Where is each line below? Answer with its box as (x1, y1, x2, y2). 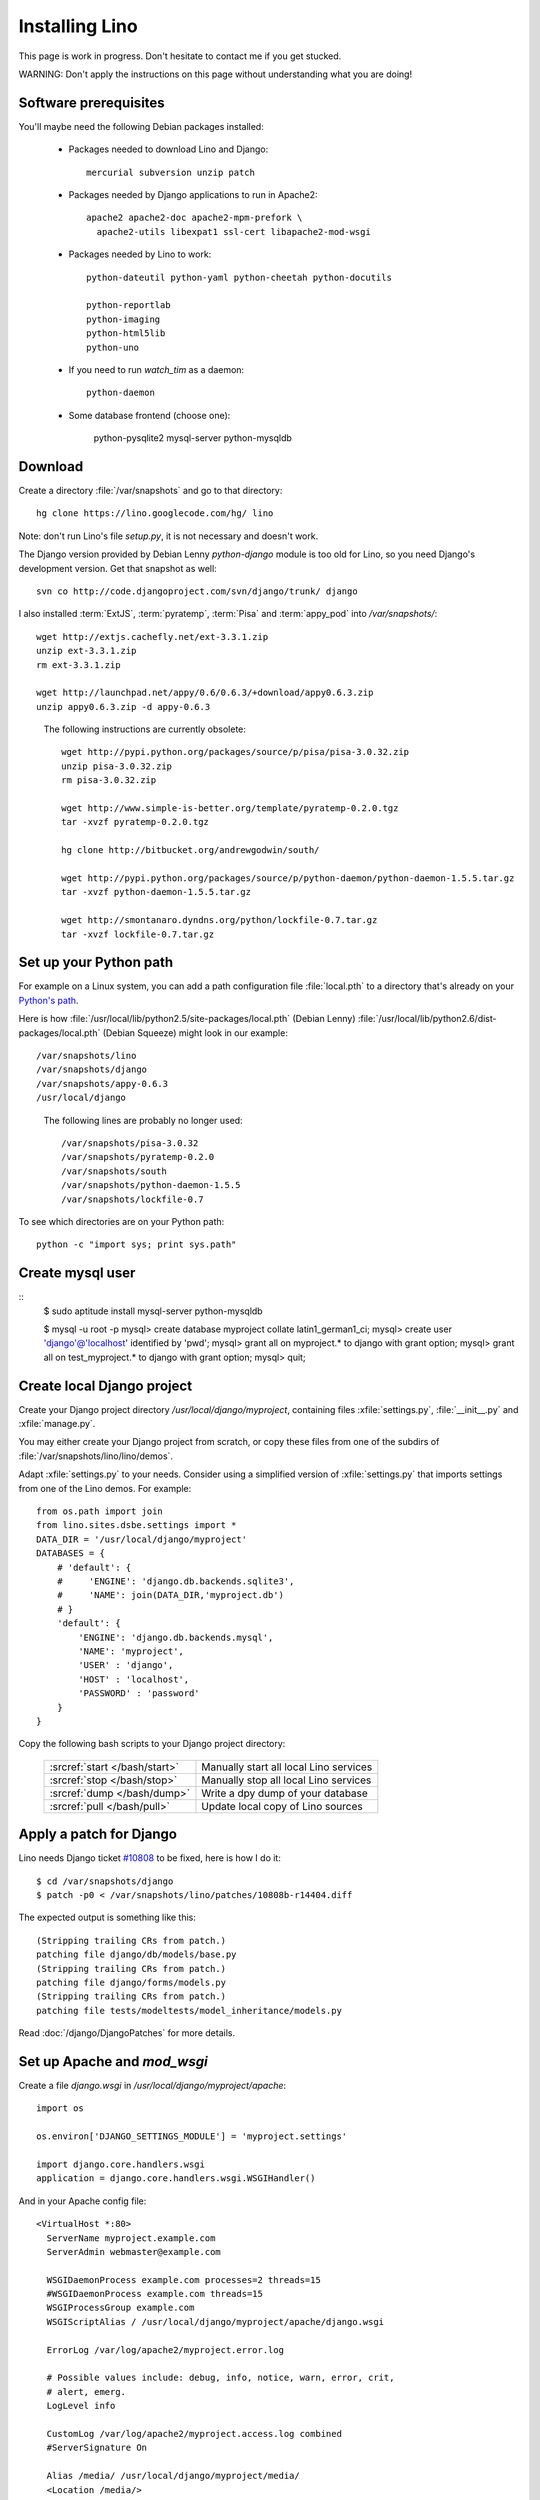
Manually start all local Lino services (201, 1760, 373, 1774)
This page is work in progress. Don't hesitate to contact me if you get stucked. (18, 50, 342, 62)
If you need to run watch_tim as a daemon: (68, 363, 245, 375)
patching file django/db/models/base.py (36, 1949, 237, 1960)
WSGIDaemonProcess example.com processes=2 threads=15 (46, 2274, 322, 2285)
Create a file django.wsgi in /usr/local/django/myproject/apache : (18, 2080, 287, 2091)
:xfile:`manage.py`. (18, 1418, 96, 1430)
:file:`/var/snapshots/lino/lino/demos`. (18, 1450, 174, 1462)
